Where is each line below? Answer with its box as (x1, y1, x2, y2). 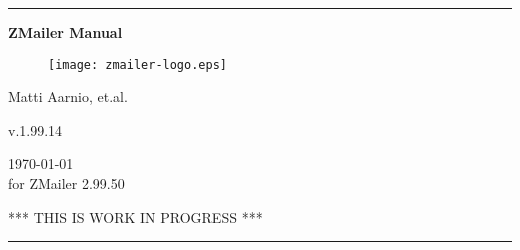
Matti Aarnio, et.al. (8, 86, 128, 107)
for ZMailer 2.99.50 (8, 173, 125, 194)
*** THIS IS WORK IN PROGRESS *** (8, 206, 263, 227)
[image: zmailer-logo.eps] (48, 57, 227, 72)
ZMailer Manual (8, 22, 123, 42)
